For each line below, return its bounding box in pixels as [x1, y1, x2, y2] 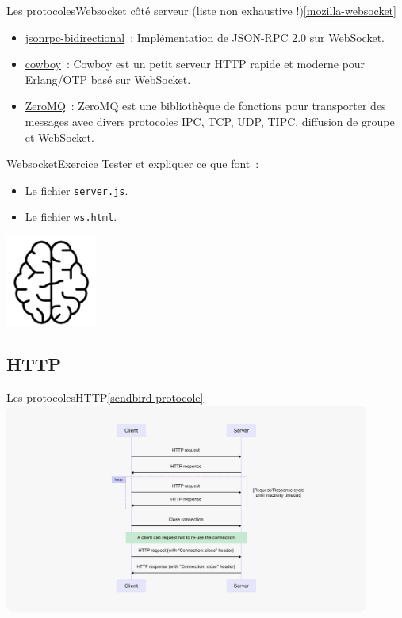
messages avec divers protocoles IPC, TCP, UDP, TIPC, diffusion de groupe [25, 113, 395, 129]
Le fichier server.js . [25, 181, 128, 198]
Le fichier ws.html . [25, 208, 117, 225]
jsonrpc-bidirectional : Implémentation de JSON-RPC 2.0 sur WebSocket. [25, 29, 385, 45]
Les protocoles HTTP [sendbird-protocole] [6, 389, 204, 406]
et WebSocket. [25, 128, 94, 145]
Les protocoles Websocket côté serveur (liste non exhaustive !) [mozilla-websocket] [6, 2, 396, 18]
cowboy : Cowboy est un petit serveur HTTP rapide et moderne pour [25, 55, 366, 72]
